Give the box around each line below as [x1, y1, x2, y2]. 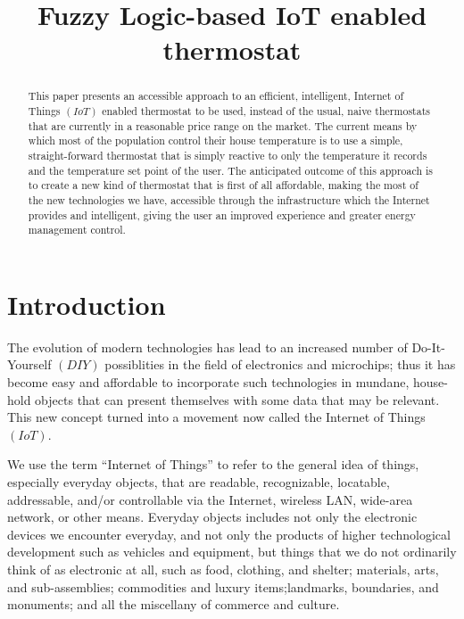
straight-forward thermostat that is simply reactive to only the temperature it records [28, 147, 427, 162]
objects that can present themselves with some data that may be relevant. [35, 390, 440, 409]
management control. [28, 222, 126, 237]
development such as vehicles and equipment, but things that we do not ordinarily [7, 542, 457, 561]
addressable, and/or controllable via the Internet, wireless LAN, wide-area [7, 490, 413, 508]
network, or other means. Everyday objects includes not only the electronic [7, 508, 418, 526]
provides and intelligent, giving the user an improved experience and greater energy [28, 207, 416, 222]
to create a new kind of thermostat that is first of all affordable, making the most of [28, 177, 418, 193]
